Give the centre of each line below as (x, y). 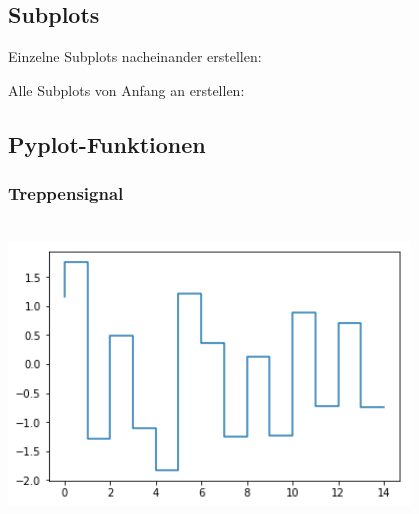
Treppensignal (66, 193)
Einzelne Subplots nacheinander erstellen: (135, 56)
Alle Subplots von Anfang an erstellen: (126, 89)
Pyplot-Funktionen (107, 143)
